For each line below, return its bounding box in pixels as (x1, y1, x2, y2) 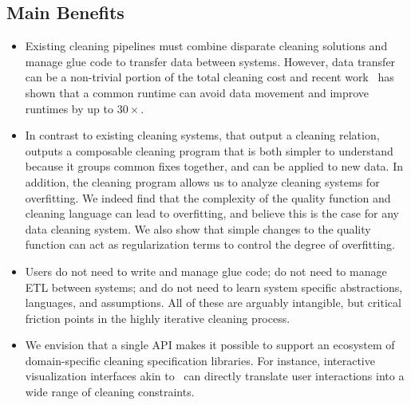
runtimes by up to (25, 100, 113, 116)
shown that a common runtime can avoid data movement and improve (25, 84, 370, 100)
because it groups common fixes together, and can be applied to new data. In (25, 158, 403, 175)
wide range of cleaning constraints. (25, 383, 195, 400)
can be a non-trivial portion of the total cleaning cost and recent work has (25, 69, 394, 85)
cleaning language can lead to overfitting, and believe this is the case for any (25, 205, 399, 222)
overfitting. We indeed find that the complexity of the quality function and (25, 189, 391, 206)
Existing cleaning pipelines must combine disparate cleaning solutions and (25, 37, 388, 54)
